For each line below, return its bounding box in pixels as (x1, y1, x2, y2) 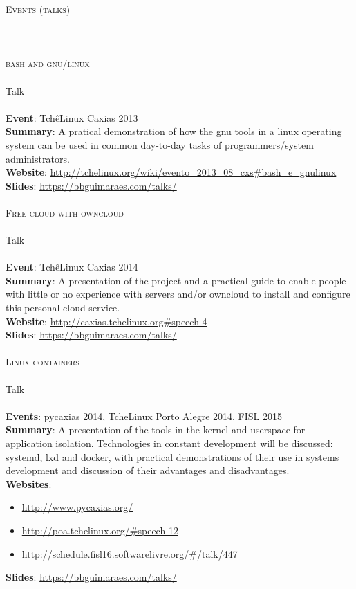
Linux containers (6, 354, 79, 369)
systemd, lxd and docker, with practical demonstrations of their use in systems (6, 449, 339, 464)
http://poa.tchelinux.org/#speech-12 (21, 523, 178, 537)
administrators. (6, 151, 70, 165)
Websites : (6, 476, 52, 491)
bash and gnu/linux (6, 56, 90, 71)
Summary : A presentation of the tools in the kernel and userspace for (6, 422, 306, 437)
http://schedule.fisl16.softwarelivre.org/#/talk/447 (21, 546, 238, 561)
